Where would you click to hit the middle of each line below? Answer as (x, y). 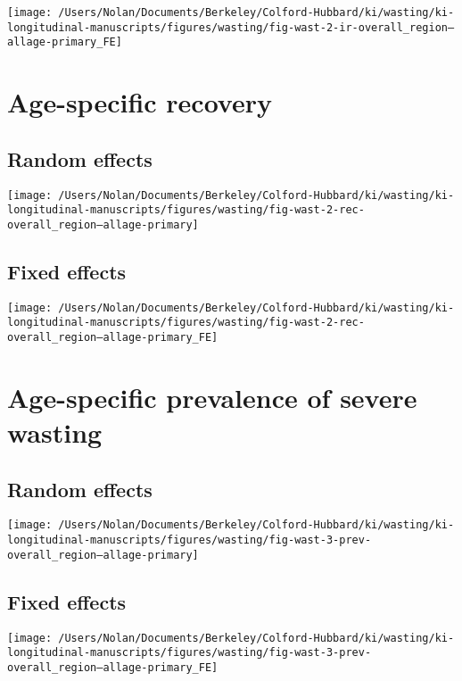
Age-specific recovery (140, 102)
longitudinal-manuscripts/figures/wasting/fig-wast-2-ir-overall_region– (231, 27)
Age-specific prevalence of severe (212, 397)
